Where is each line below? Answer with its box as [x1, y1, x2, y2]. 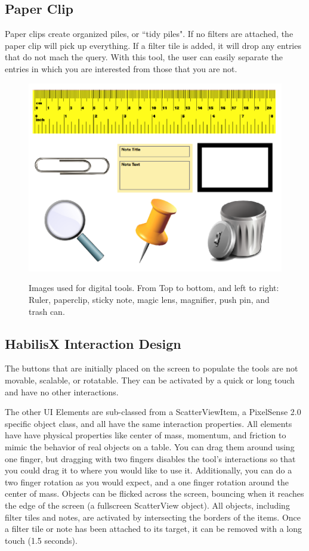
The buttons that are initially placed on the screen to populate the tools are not [5, 362, 298, 374]
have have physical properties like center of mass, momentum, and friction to [5, 429, 286, 441]
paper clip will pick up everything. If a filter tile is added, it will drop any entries [5, 39, 301, 51]
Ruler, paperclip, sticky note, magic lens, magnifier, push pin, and [29, 293, 270, 305]
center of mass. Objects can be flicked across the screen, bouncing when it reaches [5, 487, 304, 500]
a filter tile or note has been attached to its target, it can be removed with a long [5, 522, 302, 535]
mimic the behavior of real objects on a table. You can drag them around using [5, 440, 295, 453]
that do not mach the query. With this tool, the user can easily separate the [5, 51, 283, 63]
